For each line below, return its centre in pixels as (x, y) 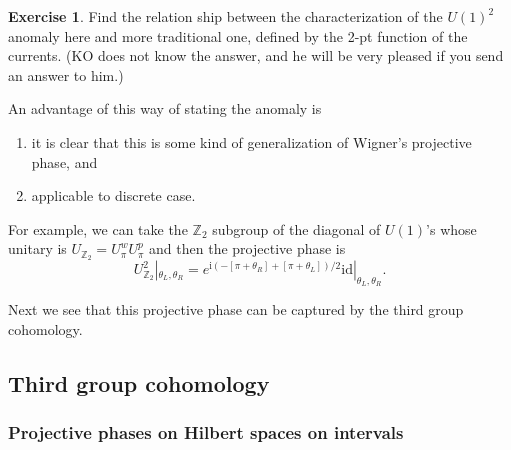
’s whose (451, 228)
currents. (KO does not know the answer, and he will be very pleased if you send (256, 55)
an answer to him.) (66, 74)
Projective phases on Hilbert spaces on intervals (206, 432)
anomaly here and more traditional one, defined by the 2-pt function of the (238, 35)
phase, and (64, 161)
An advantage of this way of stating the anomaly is (165, 108)
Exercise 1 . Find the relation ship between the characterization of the (225, 16)
